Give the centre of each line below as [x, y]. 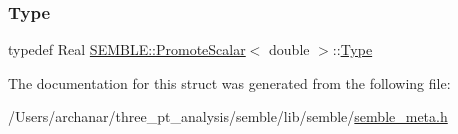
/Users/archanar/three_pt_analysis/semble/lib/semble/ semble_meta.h [228, 116]
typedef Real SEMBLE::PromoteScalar [127, 49]
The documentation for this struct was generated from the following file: [229, 82]
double [289, 49]
